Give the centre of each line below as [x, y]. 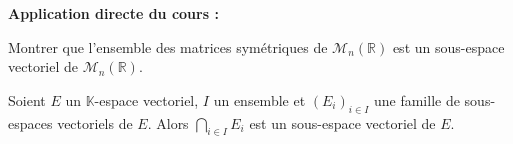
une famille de [416, 99]
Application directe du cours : [113, 13]
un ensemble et [259, 99]
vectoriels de [95, 122]
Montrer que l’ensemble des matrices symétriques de [168, 46]
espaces [30, 122]
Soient [27, 99]
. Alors [168, 122]
